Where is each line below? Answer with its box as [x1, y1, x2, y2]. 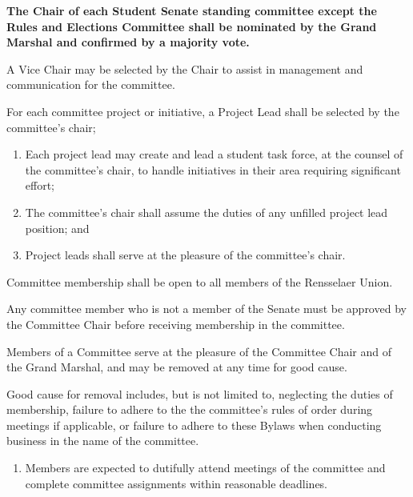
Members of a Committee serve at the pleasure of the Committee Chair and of [6, 343, 391, 359]
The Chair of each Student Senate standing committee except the [6, 2, 377, 18]
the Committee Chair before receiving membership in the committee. [6, 315, 345, 332]
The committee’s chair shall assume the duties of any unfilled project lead [25, 203, 388, 220]
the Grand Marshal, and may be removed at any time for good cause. [6, 359, 347, 375]
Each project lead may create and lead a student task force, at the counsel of [25, 146, 403, 162]
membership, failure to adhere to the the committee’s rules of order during [6, 401, 373, 418]
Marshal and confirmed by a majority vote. [6, 34, 250, 50]
